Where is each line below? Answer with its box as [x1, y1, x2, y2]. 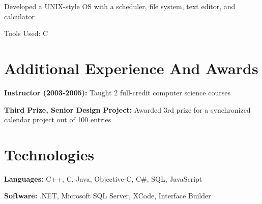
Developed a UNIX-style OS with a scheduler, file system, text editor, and [4, 1, 236, 11]
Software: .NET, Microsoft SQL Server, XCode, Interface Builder [4, 190, 211, 201]
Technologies [4, 144, 95, 164]
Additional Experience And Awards [4, 57, 258, 78]
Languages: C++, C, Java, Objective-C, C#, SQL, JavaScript [4, 173, 202, 184]
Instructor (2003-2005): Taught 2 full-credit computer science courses [4, 87, 230, 97]
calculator [4, 11, 35, 21]
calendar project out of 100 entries [4, 114, 111, 125]
